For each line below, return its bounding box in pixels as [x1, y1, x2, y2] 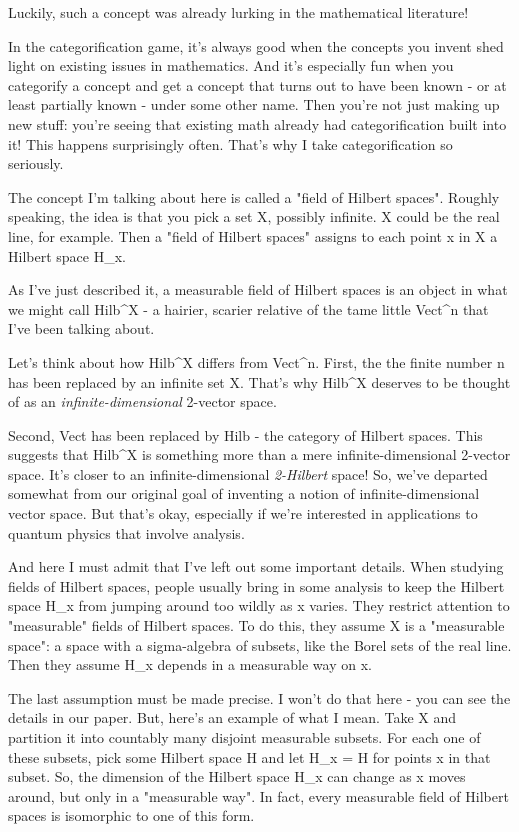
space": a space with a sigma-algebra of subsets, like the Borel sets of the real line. [8, 634, 512, 655]
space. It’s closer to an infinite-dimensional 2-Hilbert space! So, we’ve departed [8, 463, 488, 484]
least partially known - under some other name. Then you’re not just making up [8, 94, 500, 115]
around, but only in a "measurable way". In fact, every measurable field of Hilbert [8, 785, 509, 806]
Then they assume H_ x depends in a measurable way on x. [8, 654, 372, 675]
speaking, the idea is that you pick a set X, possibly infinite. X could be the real [8, 206, 500, 227]
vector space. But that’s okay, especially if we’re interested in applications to [8, 503, 478, 524]
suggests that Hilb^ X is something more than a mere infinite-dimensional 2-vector [8, 444, 511, 465]
